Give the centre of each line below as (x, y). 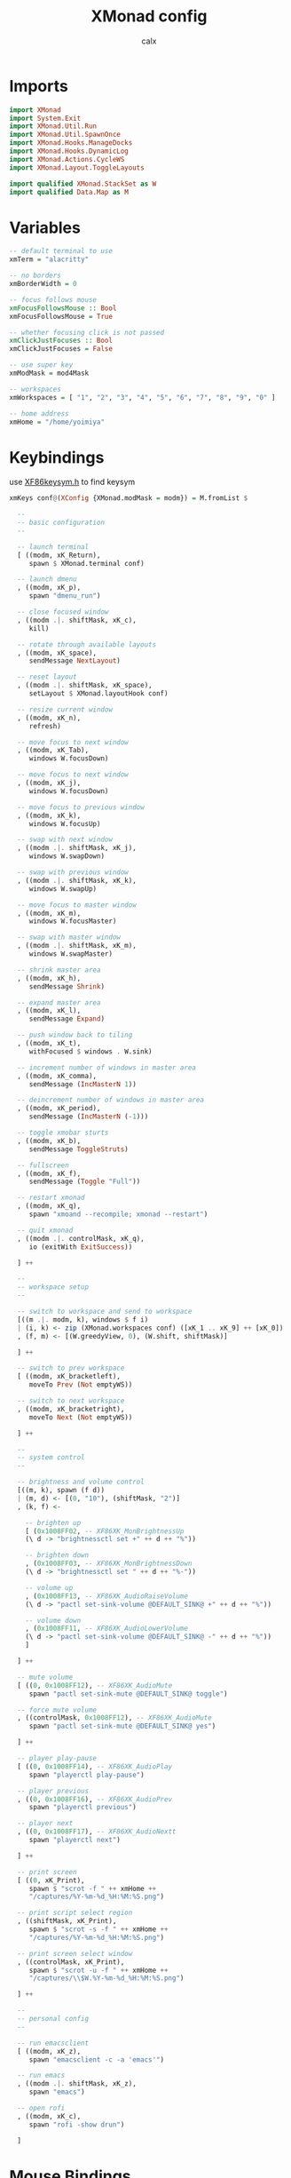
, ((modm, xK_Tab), (53, 751)
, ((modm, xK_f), (49, 1173)
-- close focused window (63, 612)
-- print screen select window (75, 1953)
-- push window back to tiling (75, 1035)
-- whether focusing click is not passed (87, 332)
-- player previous (53, 1791)
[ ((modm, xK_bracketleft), (69, 1377)
